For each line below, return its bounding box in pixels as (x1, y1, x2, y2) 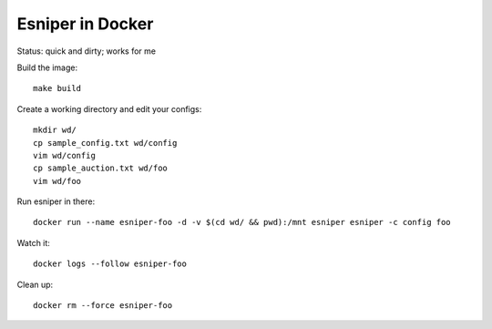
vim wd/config (33, 150, 96, 160)
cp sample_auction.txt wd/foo (33, 163, 169, 173)
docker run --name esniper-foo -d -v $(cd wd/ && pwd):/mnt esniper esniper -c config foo (33, 217, 451, 228)
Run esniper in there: (16, 196, 96, 207)
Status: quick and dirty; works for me (16, 46, 157, 57)
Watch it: (16, 237, 50, 248)
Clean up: (16, 279, 54, 290)
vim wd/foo (33, 176, 82, 186)
